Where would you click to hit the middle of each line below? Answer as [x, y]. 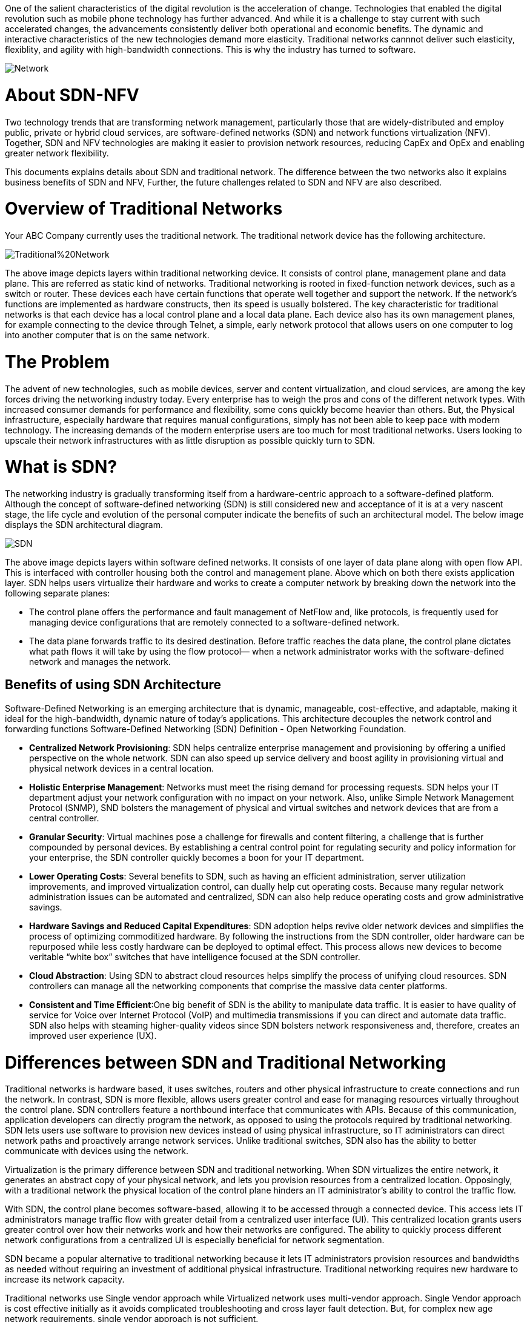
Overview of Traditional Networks [144, 209]
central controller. [64, 818]
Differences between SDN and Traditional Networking [226, 1062]
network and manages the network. [100, 662]
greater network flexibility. [57, 153]
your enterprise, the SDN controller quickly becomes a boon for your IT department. [197, 857]
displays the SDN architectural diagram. [84, 525]
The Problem [57, 362]
